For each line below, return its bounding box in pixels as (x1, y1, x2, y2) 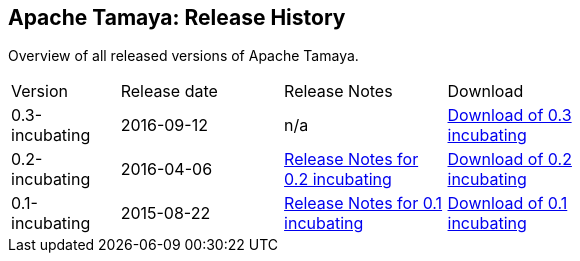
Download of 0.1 (447, 193, 568, 214)
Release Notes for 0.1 (284, 193, 443, 214)
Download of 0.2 (447, 149, 572, 170)
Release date (120, 81, 218, 102)
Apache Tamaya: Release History (8, 5, 346, 30)
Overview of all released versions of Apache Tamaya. (8, 47, 359, 65)
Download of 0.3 (447, 105, 572, 126)
